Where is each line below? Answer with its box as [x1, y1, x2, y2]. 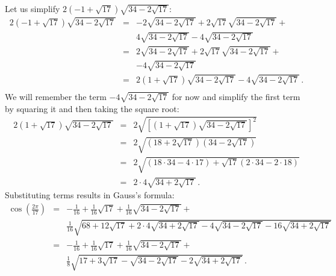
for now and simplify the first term [172, 90, 300, 102]
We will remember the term [5, 90, 107, 102]
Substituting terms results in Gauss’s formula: [5, 189, 175, 201]
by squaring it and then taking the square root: [5, 102, 179, 114]
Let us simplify [5, 2, 60, 14]
